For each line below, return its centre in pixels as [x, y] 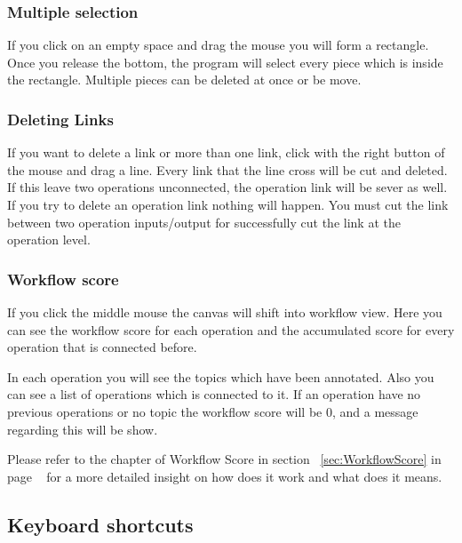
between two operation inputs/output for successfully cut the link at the [204, 222]
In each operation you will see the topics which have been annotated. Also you [221, 376]
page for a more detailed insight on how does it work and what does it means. [225, 476]
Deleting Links [60, 119]
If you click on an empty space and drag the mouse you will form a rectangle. [218, 45]
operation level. [49, 240]
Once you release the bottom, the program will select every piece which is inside [225, 62]
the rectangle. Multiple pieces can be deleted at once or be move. [184, 80]
